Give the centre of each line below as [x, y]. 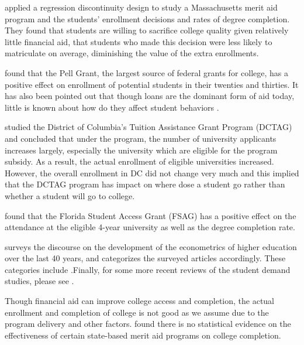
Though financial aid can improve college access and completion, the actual [140, 301]
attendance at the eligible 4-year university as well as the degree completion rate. [150, 227]
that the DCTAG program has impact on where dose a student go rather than [145, 184]
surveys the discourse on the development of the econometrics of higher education [151, 246]
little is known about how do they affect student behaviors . [112, 107]
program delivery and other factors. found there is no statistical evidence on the [148, 324]
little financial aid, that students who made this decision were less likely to [139, 41]
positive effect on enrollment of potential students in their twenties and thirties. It [152, 84]
